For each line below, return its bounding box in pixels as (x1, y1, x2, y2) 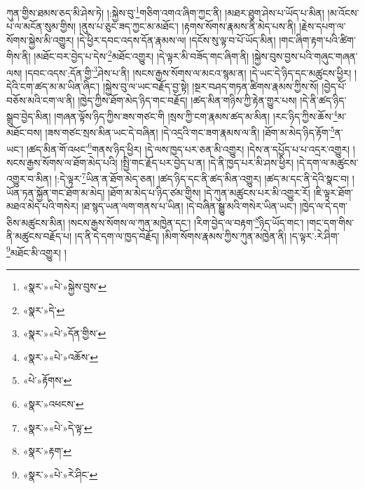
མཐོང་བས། (6, 125, 42, 140)
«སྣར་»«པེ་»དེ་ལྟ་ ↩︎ (22, 420, 92, 434)
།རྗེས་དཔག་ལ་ (299, 19, 346, 34)
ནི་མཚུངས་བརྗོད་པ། (6, 229, 72, 243)
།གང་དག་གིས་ (307, 215, 354, 229)
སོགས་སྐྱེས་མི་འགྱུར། (6, 32, 74, 47)
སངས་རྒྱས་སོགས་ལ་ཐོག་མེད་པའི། (6, 155, 118, 169)
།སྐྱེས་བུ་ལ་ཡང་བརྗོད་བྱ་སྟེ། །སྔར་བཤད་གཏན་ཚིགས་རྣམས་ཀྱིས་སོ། (102, 78, 319, 93)
